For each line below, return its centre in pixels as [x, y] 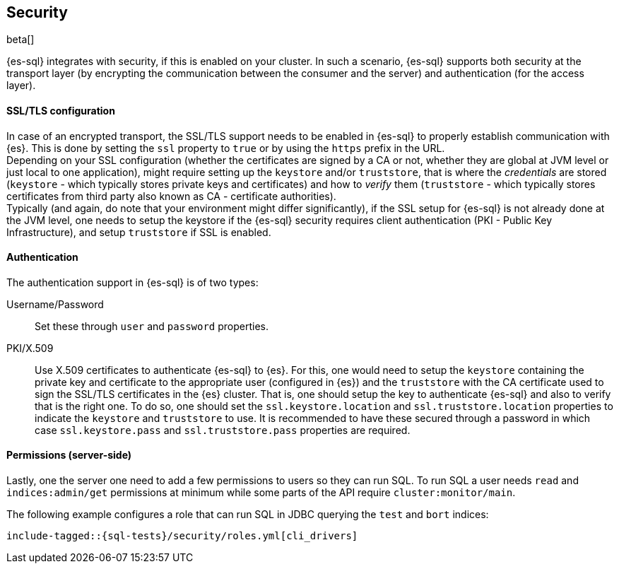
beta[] [20, 40]
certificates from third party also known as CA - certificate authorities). [171, 196]
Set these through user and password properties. [152, 326]
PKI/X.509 [30, 348]
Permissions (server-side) [69, 455]
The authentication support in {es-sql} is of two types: [132, 282]
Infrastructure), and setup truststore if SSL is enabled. [139, 232]
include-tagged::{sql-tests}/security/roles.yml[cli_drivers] [182, 536]
